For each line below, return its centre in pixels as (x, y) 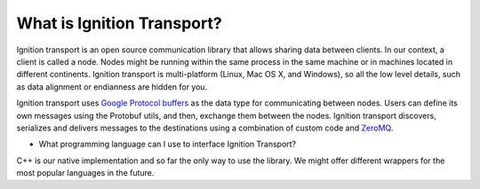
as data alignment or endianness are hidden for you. (112, 87)
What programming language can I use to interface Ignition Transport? (168, 144)
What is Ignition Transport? (119, 23)
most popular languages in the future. (85, 173)
